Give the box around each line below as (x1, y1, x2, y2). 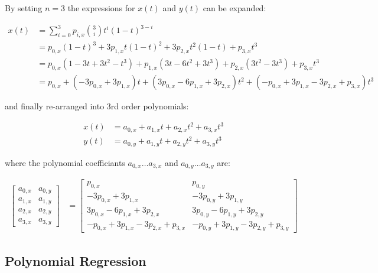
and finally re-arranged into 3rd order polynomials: (5, 100, 189, 112)
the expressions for (67, 2, 135, 14)
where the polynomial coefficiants (5, 156, 125, 168)
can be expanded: (203, 2, 266, 14)
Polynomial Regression (5, 251, 146, 269)
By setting (5, 2, 43, 14)
